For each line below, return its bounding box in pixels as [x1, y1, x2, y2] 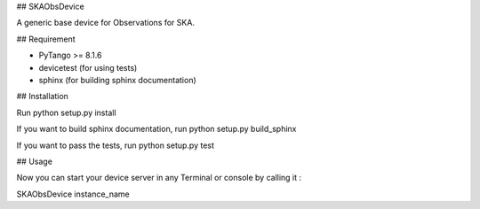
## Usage [16, 156, 53, 166]
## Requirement [16, 34, 76, 44]
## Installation [16, 91, 68, 102]
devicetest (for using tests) [38, 62, 138, 73]
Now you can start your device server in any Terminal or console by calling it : [16, 173, 302, 183]
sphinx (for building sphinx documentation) [38, 74, 197, 85]
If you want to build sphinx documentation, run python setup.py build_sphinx [16, 124, 297, 135]
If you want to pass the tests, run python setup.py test [16, 140, 215, 151]
